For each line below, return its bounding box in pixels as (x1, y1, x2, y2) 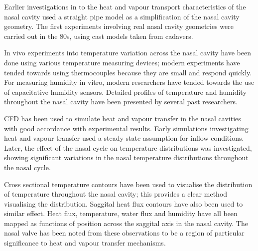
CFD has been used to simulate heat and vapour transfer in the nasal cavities (4, 113, 241, 123)
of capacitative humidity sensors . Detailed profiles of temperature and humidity (4, 86, 247, 97)
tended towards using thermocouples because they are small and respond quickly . (4, 67, 252, 77)
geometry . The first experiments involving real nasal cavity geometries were (4, 21, 234, 31)
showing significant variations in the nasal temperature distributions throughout (4, 152, 249, 163)
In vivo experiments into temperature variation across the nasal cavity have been (4, 47, 251, 58)
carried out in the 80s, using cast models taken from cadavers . (4, 30, 193, 41)
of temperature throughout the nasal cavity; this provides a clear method (4, 189, 228, 199)
